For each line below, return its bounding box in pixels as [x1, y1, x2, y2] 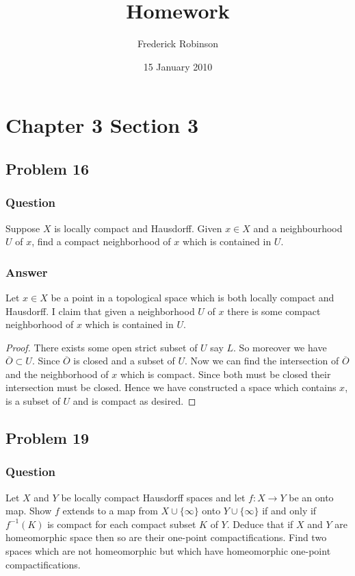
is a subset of [5, 394, 60, 408]
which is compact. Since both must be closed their [120, 366, 331, 381]
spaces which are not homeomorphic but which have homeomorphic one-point [5, 544, 331, 558]
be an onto [289, 490, 334, 504]
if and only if [262, 503, 317, 518]
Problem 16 [5, 158, 90, 179]
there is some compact [227, 303, 321, 318]
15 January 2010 [143, 59, 213, 73]
